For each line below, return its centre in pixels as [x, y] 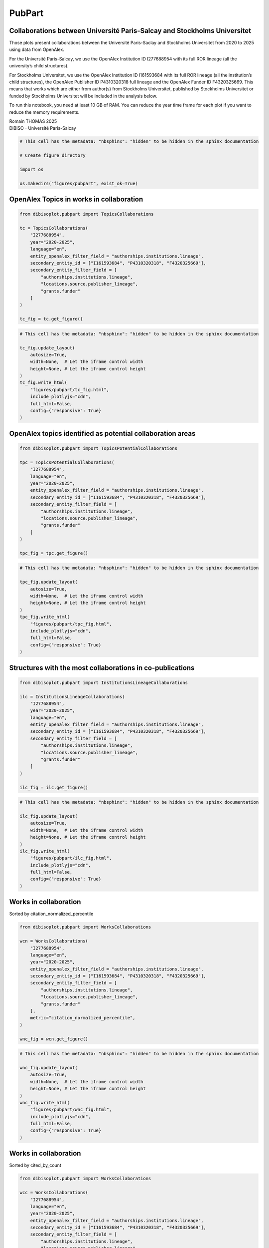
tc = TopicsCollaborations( [54, 228]
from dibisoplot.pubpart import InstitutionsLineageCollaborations [104, 682]
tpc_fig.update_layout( [49, 582]
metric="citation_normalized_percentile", [83, 1018]
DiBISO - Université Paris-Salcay [43, 128]
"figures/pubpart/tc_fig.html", [70, 390]
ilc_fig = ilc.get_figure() [54, 787]
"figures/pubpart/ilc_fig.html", [71, 858]
